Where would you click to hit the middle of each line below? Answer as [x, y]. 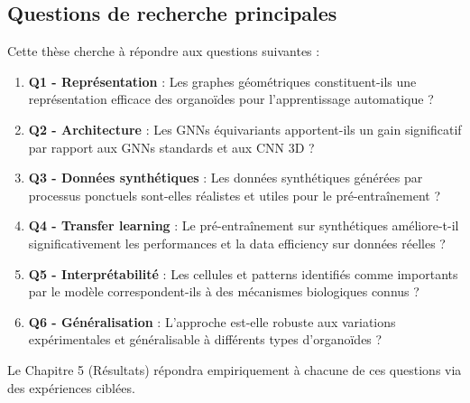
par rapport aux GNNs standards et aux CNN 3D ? [171, 147]
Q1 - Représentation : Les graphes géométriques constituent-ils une [222, 81]
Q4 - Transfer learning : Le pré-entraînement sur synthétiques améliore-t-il [244, 225]
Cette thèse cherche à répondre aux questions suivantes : [164, 51]
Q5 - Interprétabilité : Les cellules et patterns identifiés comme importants [243, 273]
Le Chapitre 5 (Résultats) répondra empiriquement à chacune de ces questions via [235, 369]
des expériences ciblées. [71, 387]
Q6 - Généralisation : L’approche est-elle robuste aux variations [212, 321]
